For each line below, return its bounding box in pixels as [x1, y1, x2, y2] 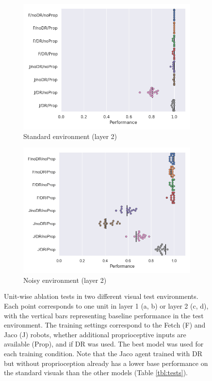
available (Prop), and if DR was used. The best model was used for [4, 339, 204, 349]
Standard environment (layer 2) [23, 131, 117, 141]
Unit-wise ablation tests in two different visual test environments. [4, 291, 198, 301]
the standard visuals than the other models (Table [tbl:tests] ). [4, 367, 188, 378]
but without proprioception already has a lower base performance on [4, 358, 208, 368]
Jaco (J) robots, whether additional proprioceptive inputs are [4, 329, 186, 339]
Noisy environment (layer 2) [23, 275, 107, 285]
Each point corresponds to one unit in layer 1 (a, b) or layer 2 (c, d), [4, 300, 209, 311]
